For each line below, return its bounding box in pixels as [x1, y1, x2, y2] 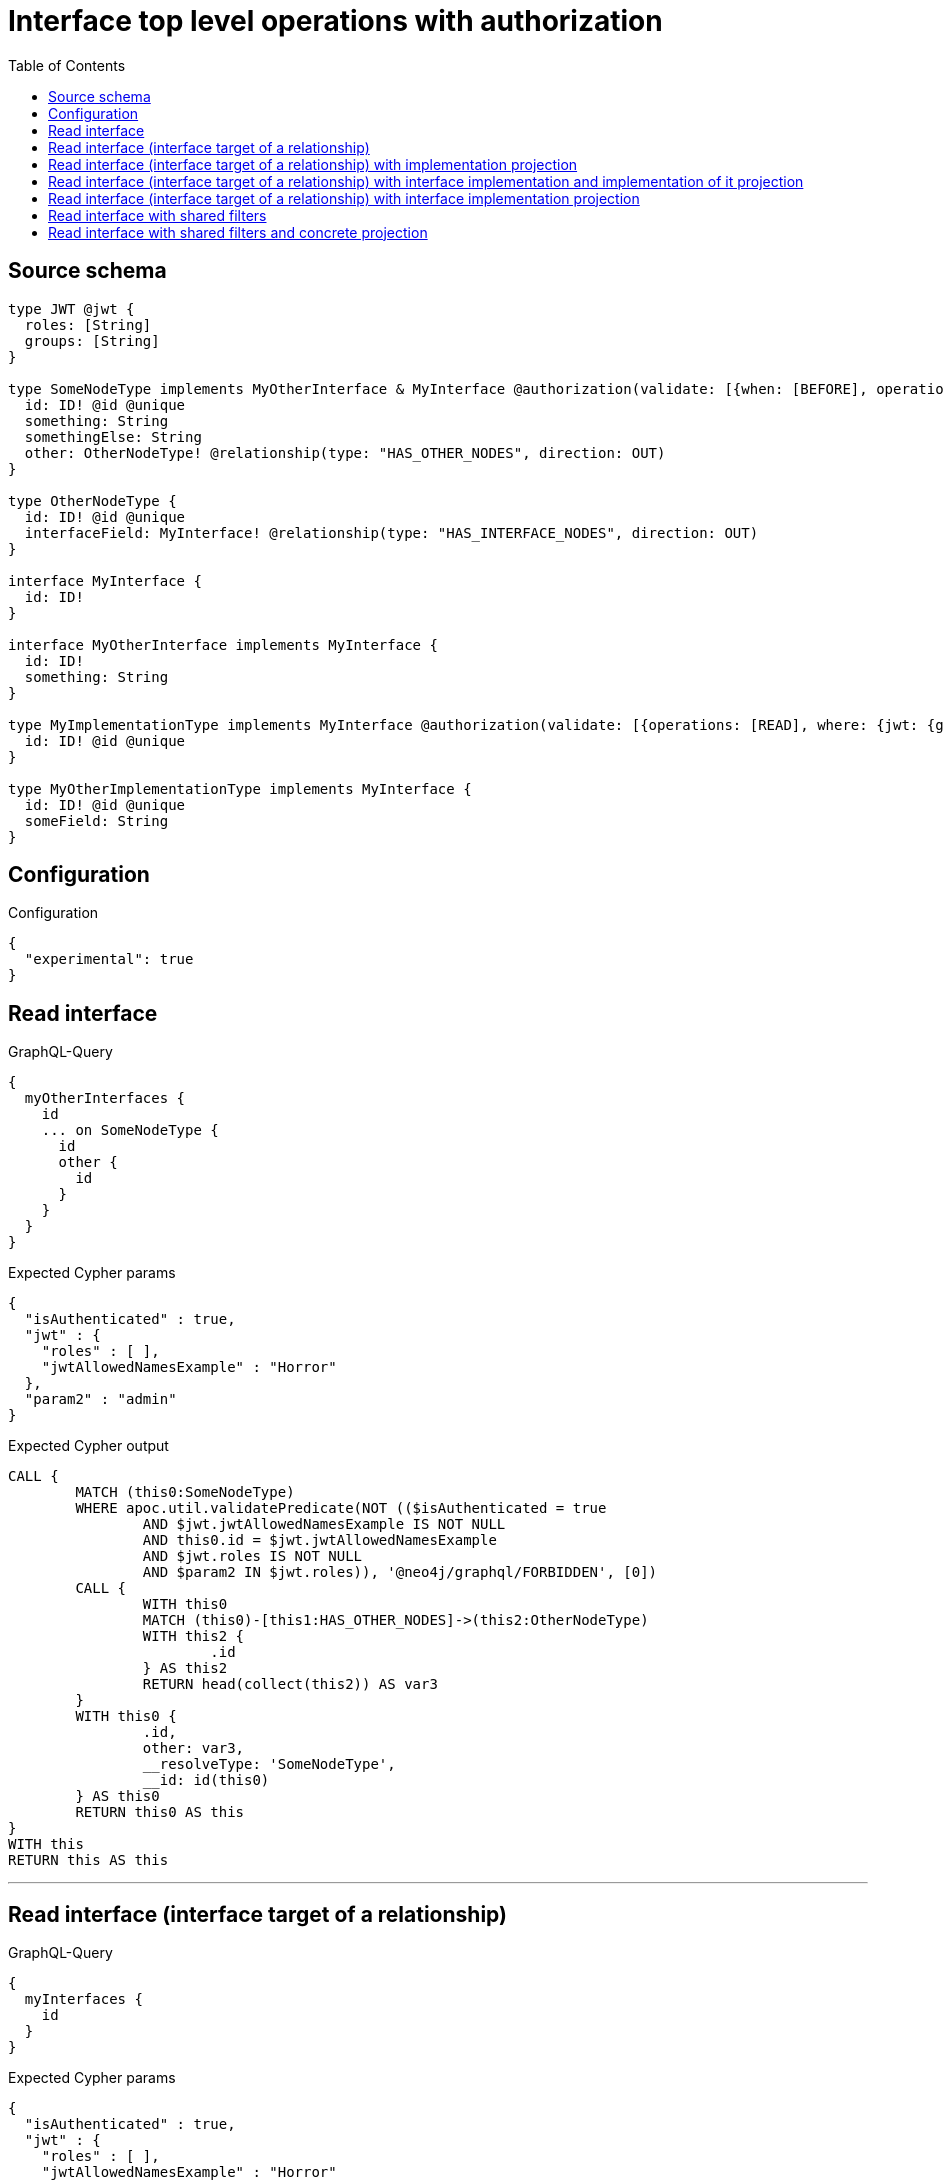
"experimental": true [24, 951, 194, 968]
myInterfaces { [24, 1991, 143, 2008]
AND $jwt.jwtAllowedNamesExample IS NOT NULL [142, 1516, 506, 1533]
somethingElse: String [24, 428, 202, 445]
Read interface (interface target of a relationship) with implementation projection [48, 155, 578, 173]
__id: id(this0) [142, 1772, 270, 1789]
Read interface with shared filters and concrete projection [48, 223, 428, 241]
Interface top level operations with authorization [8, 4, 663, 38]
